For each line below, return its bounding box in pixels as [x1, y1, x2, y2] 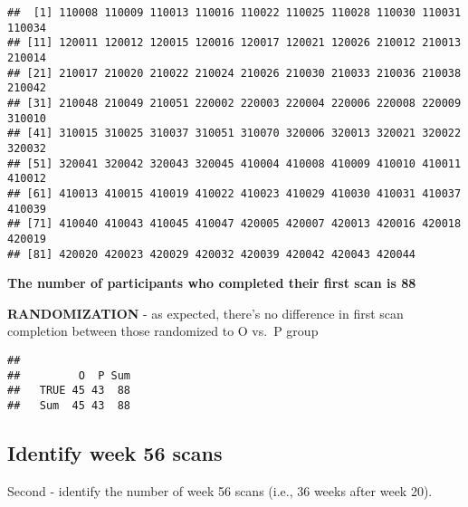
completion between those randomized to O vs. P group [7, 321, 319, 340]
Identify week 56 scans [7, 438, 223, 466]
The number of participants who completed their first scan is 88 [7, 273, 416, 292]
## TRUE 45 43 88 [7, 384, 131, 397]
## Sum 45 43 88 [7, 398, 131, 412]
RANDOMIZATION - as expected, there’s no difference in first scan [7, 303, 404, 322]
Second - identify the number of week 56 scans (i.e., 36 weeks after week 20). [7, 481, 433, 500]
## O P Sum [7, 368, 131, 382]
